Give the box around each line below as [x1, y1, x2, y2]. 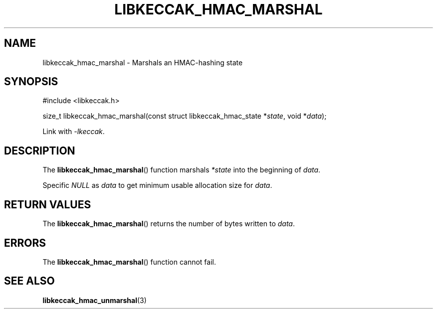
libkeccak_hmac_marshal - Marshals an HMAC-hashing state [42, 58, 243, 67]
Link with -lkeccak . [42, 127, 105, 136]
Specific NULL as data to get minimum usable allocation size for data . [42, 181, 272, 190]
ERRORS [4, 236, 46, 249]
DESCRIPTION [4, 144, 75, 157]
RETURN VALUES [4, 198, 91, 211]
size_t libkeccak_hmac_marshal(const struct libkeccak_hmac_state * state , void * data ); [42, 112, 327, 121]
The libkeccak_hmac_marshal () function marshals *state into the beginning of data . [42, 165, 321, 174]
